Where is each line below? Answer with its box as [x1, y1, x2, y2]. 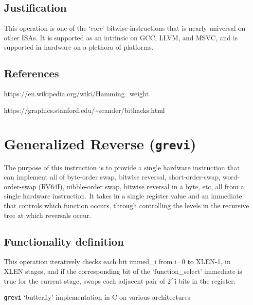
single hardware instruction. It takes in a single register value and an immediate [4, 191, 242, 201]
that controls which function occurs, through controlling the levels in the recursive [4, 200, 249, 210]
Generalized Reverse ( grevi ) [4, 133, 197, 153]
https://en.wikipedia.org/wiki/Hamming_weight [4, 89, 149, 99]
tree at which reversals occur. [4, 210, 91, 220]
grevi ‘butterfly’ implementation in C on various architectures [4, 292, 191, 302]
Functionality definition [4, 233, 124, 249]
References [4, 66, 59, 81]
